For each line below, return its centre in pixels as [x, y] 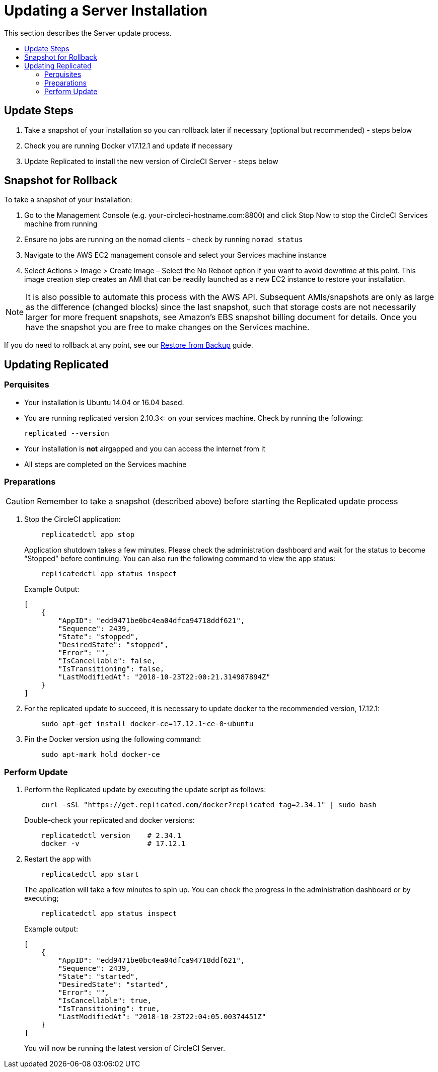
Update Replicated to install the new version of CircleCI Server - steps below [151, 161]
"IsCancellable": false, [107, 661]
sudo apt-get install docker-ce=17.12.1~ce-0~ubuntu [147, 724]
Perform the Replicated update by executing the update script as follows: [145, 790]
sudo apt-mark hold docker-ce [100, 755]
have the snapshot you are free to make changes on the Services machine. [168, 327]
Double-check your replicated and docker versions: [109, 820]
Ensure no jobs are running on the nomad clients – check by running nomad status [164, 240]
